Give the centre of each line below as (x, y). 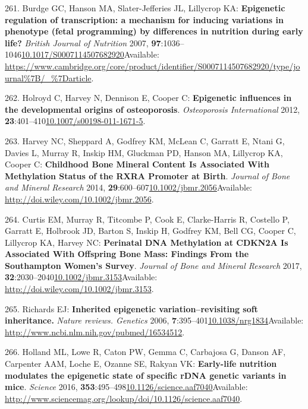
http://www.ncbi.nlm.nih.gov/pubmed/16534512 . (95, 332)
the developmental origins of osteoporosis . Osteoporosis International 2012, (153, 109)
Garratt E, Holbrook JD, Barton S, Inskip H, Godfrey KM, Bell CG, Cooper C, (150, 231)
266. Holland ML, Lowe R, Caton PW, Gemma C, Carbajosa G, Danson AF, (145, 352)
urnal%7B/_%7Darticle (48, 77)
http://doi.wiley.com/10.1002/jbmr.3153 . (79, 289)
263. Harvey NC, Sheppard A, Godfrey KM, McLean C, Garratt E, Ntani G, (145, 140)
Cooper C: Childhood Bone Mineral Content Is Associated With (137, 164)
